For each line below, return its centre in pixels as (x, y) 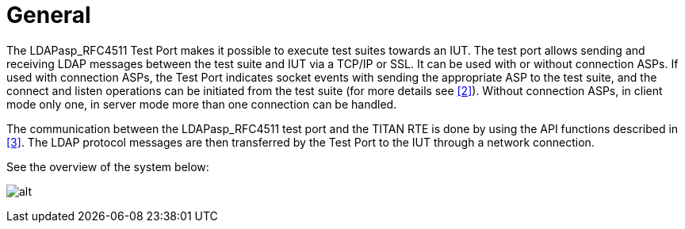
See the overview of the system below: (108, 166)
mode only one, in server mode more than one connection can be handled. (202, 104)
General (49, 15)
